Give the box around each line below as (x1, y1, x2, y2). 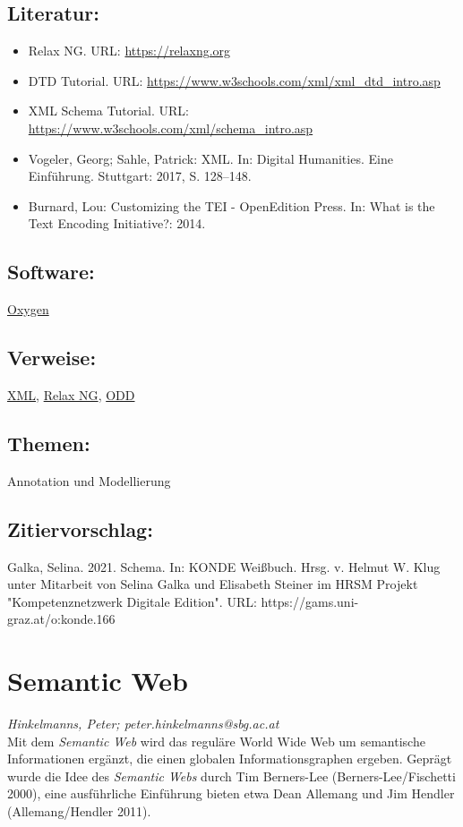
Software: (7, 258, 95, 286)
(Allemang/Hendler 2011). (7, 802, 151, 821)
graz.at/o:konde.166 (7, 610, 116, 628)
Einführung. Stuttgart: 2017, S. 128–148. (28, 166, 252, 185)
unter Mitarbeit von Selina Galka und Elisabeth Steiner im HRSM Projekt (7, 575, 418, 593)
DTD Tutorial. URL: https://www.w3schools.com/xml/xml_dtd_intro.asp (28, 71, 441, 90)
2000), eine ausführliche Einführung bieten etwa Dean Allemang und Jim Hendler (7, 784, 455, 803)
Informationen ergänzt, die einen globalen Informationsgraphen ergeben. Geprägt (7, 749, 452, 768)
